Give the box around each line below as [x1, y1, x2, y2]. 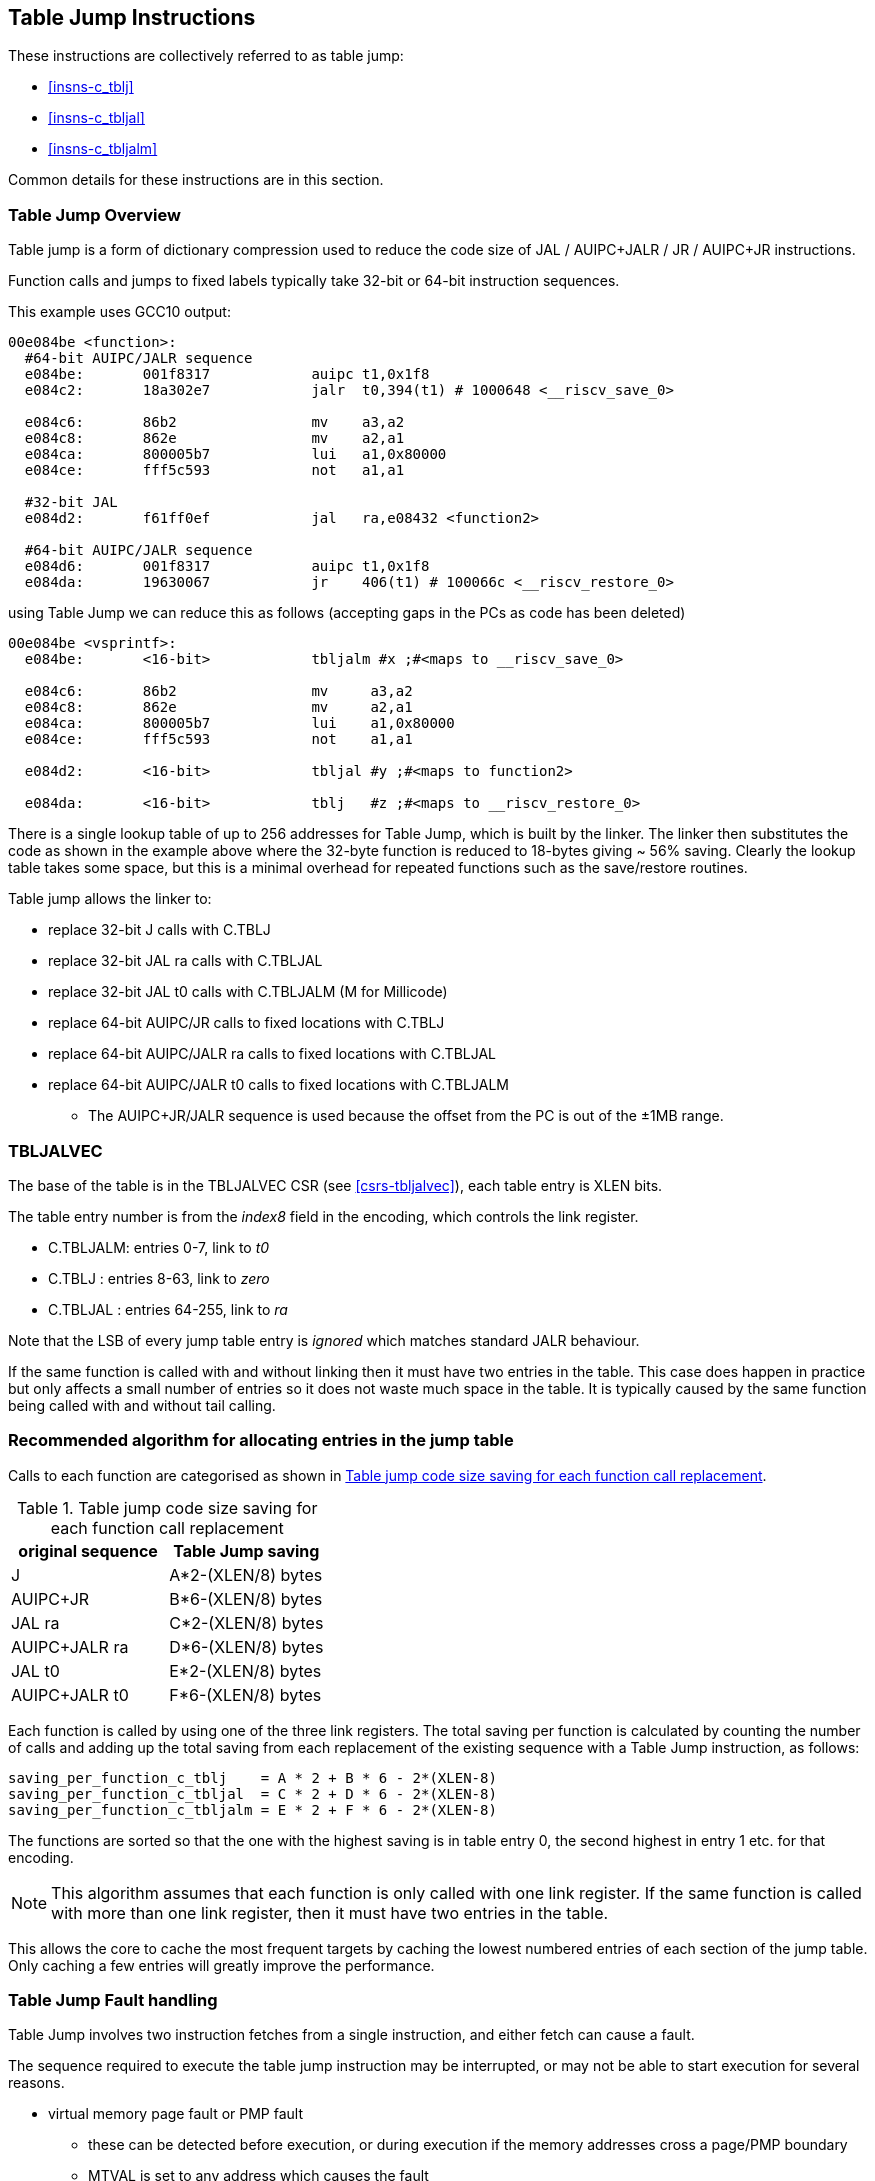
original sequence [18, 1540, 158, 1561]
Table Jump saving [173, 1540, 320, 1561]
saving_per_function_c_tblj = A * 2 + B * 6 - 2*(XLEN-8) [8, 1769, 497, 1786]
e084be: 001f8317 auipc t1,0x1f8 [24, 366, 430, 383]
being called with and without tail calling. [8, 1396, 276, 1414]
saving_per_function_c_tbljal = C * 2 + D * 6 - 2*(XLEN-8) [8, 1785, 497, 1802]
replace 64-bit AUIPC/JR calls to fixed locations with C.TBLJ [48, 1014, 445, 1032]
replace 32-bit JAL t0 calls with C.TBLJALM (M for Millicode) [48, 983, 448, 1001]
